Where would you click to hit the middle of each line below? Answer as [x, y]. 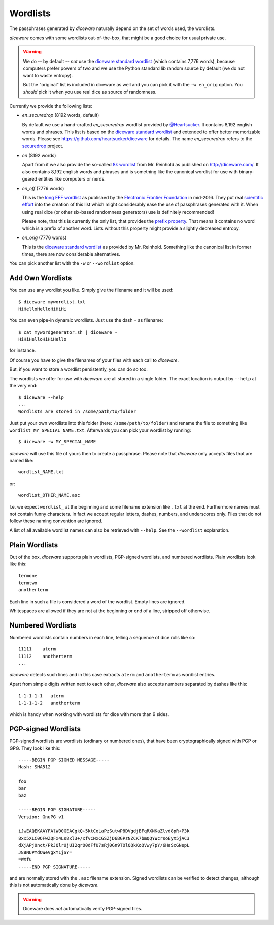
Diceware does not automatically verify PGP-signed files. [82, 909]
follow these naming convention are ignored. [56, 521]
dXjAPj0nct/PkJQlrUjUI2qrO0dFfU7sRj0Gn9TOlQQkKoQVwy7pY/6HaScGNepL [104, 845]
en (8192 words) [39, 156]
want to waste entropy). [48, 75]
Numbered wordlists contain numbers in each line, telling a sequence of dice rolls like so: [102, 637]
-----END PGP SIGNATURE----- [55, 867]
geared [30, 179]
